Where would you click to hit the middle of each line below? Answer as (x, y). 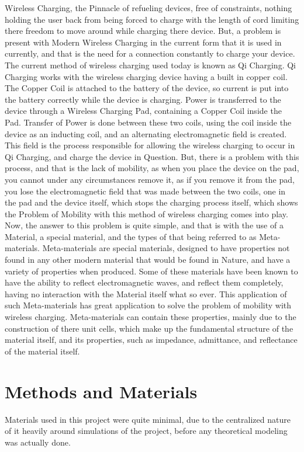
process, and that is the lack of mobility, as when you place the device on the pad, (152, 168)
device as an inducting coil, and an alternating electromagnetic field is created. (146, 133)
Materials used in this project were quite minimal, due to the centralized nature (148, 419)
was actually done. (38, 442)
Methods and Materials (101, 391)
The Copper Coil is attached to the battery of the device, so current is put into (147, 88)
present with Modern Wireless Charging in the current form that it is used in (143, 42)
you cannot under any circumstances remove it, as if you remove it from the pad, (150, 179)
